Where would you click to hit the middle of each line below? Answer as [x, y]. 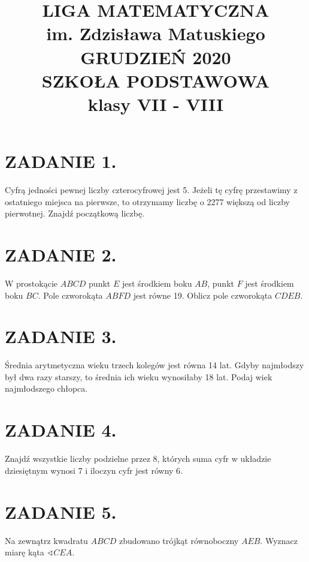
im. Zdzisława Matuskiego [156, 33]
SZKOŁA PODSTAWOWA [156, 80]
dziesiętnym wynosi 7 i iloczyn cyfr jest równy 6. [94, 470]
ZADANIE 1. [61, 161]
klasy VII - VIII [156, 103]
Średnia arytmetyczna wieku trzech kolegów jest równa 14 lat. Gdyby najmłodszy [154, 365]
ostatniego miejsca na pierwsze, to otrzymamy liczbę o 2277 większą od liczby [147, 201]
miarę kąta [25, 552]
